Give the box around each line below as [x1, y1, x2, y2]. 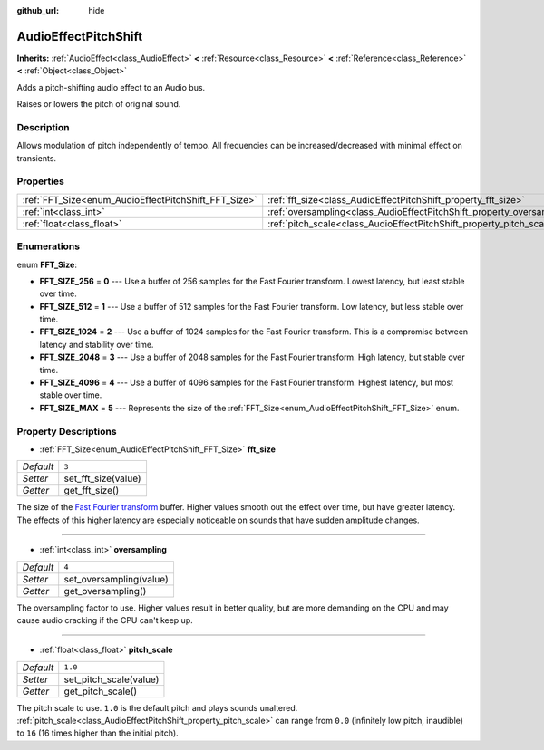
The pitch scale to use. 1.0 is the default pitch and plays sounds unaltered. [16, 702, 298, 713]
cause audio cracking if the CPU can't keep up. [16, 614, 194, 625]
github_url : [16, 5, 59, 15]
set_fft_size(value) [63, 472, 141, 485]
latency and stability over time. [39, 339, 154, 350]
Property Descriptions [16, 425, 117, 437]
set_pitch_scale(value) [63, 673, 160, 686]
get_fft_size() [63, 485, 120, 497]
